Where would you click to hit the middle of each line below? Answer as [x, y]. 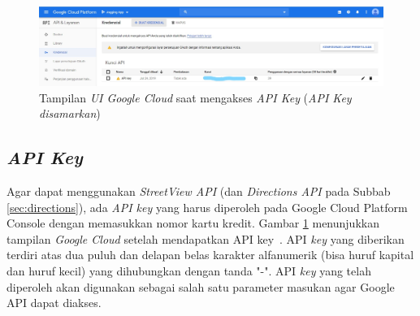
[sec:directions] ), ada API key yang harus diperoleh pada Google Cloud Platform [207, 207]
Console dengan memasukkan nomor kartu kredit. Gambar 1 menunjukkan [193, 223]
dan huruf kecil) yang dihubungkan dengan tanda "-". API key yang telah [189, 271]
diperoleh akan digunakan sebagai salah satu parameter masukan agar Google [201, 286]
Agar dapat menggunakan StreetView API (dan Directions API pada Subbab [199, 191]
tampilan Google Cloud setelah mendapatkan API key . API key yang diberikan [206, 238]
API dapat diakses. [54, 303]
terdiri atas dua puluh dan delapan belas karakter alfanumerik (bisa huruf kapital [210, 255]
